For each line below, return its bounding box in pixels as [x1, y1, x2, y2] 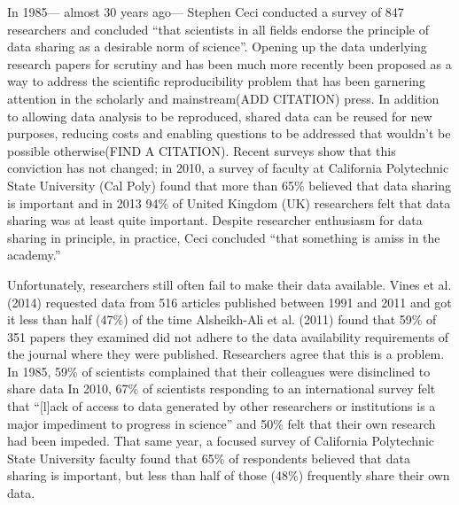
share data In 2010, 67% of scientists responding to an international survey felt [7, 379, 436, 398]
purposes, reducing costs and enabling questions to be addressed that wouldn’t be [7, 124, 451, 143]
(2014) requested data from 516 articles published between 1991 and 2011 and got [7, 292, 452, 311]
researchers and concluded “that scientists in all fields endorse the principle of [7, 19, 429, 38]
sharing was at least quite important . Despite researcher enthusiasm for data [7, 211, 423, 229]
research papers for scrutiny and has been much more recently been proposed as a [7, 54, 452, 73]
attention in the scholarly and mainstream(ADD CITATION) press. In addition [7, 89, 440, 107]
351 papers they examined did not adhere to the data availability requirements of [7, 327, 449, 346]
